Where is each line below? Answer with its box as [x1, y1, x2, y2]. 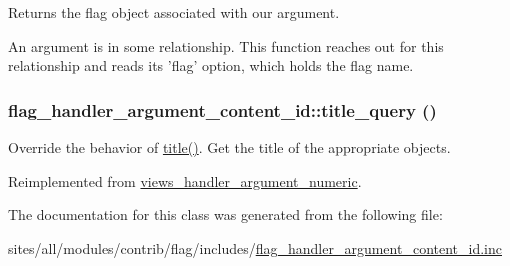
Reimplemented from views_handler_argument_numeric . [8, 170, 362, 191]
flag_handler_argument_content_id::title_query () [8, 97, 437, 122]
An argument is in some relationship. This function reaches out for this [8, 35, 444, 56]
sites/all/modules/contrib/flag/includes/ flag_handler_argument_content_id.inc [8, 237, 502, 258]
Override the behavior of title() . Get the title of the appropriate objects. [8, 137, 451, 157]
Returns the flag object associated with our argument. [8, 2, 340, 22]
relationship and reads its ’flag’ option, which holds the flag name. [8, 55, 414, 76]
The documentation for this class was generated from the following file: [8, 204, 443, 225]
